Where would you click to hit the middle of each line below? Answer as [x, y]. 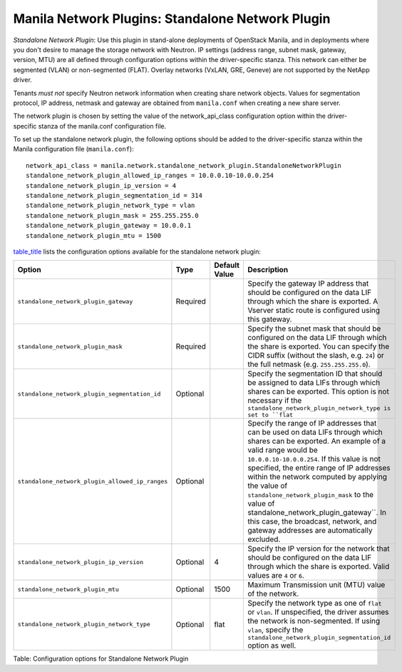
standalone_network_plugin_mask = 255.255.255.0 [112, 215]
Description [268, 270]
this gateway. [269, 319]
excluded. [264, 539]
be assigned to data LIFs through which [314, 383]
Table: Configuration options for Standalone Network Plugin [101, 659]
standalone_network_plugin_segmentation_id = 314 [114, 196]
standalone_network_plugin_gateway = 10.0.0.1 [109, 226]
